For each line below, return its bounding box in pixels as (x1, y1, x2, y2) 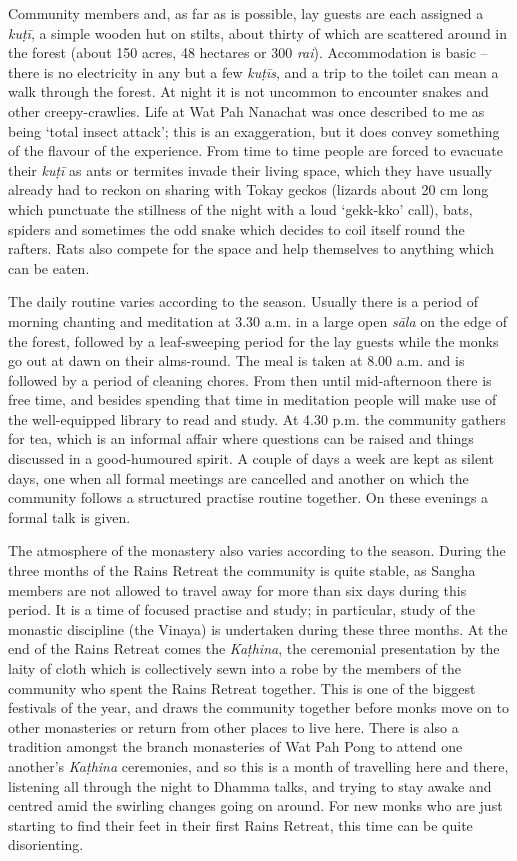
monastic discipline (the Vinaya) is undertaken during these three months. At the (8, 618, 508, 639)
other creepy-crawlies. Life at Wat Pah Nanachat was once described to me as (8, 100, 485, 121)
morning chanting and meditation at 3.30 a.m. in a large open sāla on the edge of (8, 310, 507, 331)
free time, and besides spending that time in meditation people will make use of (8, 389, 497, 410)
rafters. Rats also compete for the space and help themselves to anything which (8, 238, 495, 259)
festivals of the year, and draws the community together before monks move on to (8, 697, 509, 718)
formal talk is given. (8, 506, 131, 527)
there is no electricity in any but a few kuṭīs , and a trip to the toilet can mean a (8, 61, 499, 82)
